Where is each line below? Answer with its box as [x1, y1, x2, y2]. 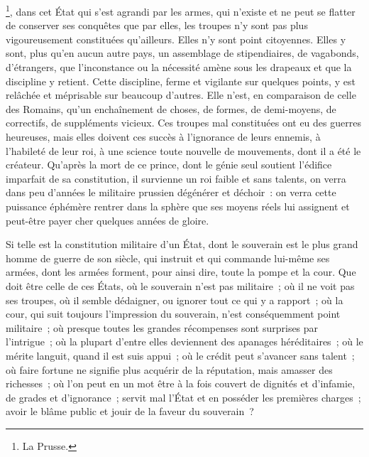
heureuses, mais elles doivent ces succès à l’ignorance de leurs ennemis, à [6, 129, 321, 144]
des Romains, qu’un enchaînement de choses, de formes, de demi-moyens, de [6, 101, 336, 116]
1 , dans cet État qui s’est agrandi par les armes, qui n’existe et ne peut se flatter [6, 2, 356, 18]
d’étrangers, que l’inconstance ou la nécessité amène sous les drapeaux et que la [6, 60, 352, 75]
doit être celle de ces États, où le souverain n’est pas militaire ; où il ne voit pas [6, 278, 355, 293]
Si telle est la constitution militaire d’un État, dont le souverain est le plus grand [6, 237, 358, 252]
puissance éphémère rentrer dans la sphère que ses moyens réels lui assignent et [6, 198, 350, 213]
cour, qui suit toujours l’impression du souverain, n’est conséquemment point [6, 306, 341, 321]
